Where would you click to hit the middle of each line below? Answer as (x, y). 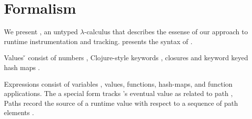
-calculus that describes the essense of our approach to (166, 32)
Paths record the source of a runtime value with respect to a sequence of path (121, 103)
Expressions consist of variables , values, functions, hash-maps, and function (118, 83)
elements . (19, 112)
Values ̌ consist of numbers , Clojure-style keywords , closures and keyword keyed (126, 58)
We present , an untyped (41, 32)
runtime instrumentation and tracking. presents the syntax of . (98, 41)
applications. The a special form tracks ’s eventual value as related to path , (118, 93)
